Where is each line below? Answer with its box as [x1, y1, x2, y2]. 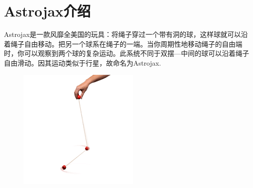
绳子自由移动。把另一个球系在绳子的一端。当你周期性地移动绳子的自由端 [10, 38, 242, 49]
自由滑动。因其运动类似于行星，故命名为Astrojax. [4, 57, 161, 68]
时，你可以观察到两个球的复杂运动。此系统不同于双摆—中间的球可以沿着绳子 [4, 48, 249, 58]
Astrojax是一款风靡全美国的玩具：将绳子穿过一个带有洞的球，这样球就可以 [4, 29, 241, 39]
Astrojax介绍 [4, 1, 91, 21]
